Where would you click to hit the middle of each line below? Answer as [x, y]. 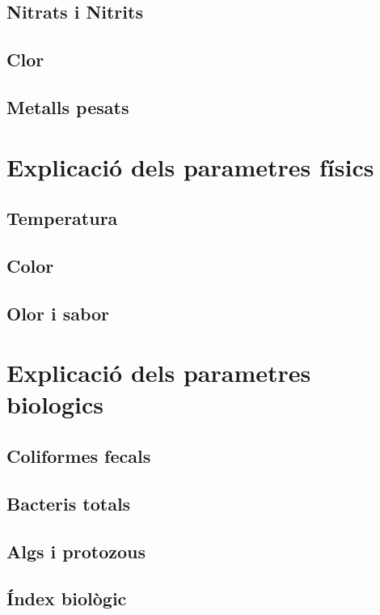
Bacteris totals [69, 503]
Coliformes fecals [79, 456]
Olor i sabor [58, 313]
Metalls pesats [68, 106]
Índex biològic [67, 598]
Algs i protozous [76, 551]
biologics [55, 404]
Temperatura [62, 218]
